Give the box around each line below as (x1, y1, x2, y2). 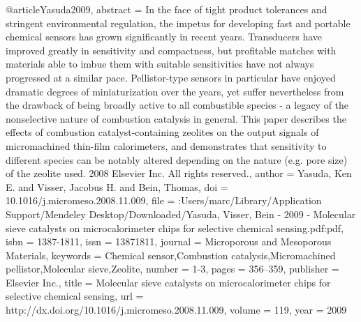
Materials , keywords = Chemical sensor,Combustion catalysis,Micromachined (6, 247, 336, 262)
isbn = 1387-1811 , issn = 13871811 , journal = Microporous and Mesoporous (6, 234, 332, 249)
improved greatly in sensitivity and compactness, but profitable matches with (6, 43, 337, 57)
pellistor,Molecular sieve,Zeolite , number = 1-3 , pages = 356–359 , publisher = (6, 261, 339, 276)
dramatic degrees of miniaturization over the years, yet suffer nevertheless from (6, 84, 344, 98)
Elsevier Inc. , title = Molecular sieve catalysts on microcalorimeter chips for (6, 275, 331, 289)
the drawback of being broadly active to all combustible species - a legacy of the (6, 98, 349, 112)
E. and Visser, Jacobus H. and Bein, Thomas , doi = (6, 179, 228, 194)
